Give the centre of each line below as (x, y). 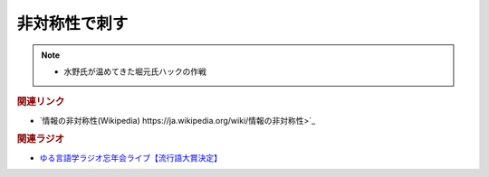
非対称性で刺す (72, 23)
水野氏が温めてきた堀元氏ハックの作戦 (135, 71)
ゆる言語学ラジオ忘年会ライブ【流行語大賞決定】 (130, 157)
